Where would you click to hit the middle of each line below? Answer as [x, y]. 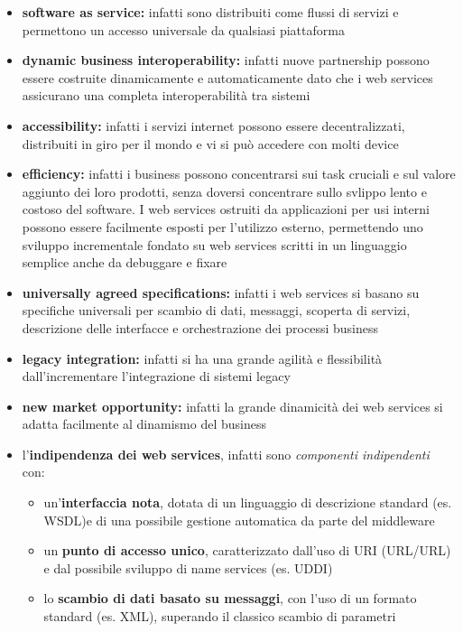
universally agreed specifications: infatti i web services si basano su [221, 292]
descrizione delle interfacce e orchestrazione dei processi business [200, 327]
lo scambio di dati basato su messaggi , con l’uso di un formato [230, 598]
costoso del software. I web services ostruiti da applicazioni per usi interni [226, 209]
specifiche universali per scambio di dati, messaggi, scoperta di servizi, [216, 310]
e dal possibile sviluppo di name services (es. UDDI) [188, 567]
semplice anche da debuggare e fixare [125, 262]
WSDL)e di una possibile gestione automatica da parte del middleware [239, 520]
